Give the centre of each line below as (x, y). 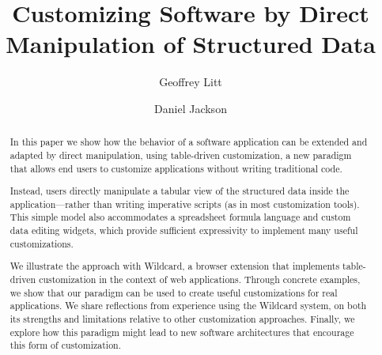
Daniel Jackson (191, 108)
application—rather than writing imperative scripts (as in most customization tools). (185, 204)
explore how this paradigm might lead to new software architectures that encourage (182, 332)
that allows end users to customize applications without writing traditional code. (176, 168)
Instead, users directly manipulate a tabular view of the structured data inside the (180, 191)
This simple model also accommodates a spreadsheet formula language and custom (180, 217)
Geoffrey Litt (191, 82)
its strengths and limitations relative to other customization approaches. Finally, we (182, 318)
